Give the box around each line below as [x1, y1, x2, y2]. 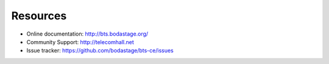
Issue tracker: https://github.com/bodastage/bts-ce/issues [26, 47, 174, 54]
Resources [11, 9, 67, 22]
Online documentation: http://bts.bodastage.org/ [26, 30, 149, 37]
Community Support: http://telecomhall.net [26, 38, 134, 45]
